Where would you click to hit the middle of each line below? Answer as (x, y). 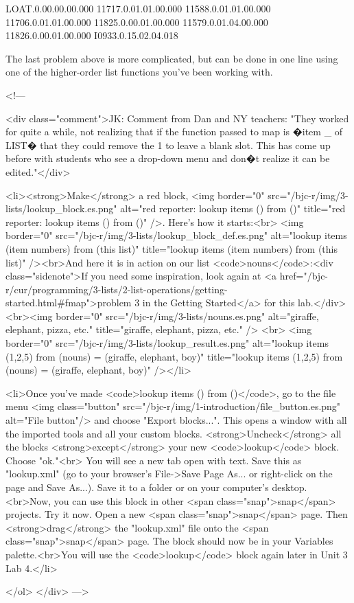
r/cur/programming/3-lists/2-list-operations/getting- (117, 289)
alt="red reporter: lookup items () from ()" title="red (233, 208)
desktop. (290, 487)
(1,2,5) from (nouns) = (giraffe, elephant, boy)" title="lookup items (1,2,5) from (174, 356)
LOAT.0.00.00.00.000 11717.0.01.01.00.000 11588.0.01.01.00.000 (138, 8)
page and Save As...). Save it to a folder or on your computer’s (137, 487)
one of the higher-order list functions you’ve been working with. (139, 72)
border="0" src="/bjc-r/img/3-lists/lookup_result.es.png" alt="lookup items (167, 343)
